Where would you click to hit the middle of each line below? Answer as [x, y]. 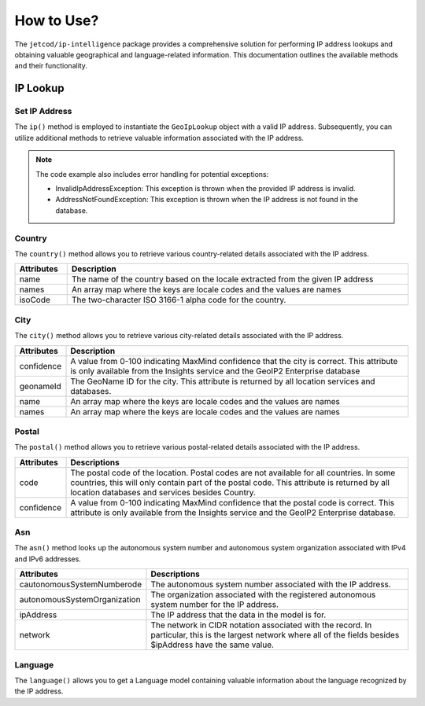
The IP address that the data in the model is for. [238, 615]
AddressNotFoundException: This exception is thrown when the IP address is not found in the [207, 200]
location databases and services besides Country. [163, 492]
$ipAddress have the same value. [213, 645]
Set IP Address [43, 112]
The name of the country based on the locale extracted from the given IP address [222, 279]
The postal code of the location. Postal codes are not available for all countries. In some [233, 473]
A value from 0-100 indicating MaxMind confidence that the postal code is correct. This [233, 502]
